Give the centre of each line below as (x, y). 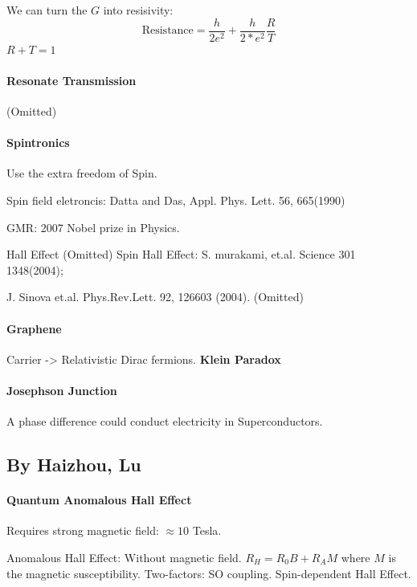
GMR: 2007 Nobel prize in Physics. (93, 227)
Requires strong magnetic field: (83, 530)
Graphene (34, 328)
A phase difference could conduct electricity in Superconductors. (165, 421)
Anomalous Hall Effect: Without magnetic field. (124, 557)
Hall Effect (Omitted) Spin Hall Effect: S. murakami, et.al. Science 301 (181, 254)
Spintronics (38, 143)
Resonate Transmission (72, 80)
